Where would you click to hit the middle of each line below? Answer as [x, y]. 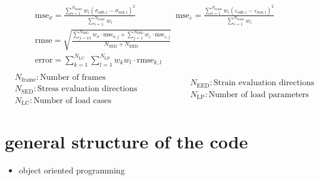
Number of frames [73, 77]
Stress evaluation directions [87, 89]
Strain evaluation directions [264, 83]
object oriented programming [72, 170]
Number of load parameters [259, 94]
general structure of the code [126, 142]
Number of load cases [73, 100]
